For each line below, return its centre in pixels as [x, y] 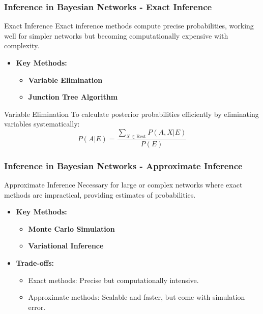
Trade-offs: [35, 262]
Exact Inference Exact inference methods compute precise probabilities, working [129, 26]
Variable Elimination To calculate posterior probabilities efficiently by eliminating [131, 114]
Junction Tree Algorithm [73, 97]
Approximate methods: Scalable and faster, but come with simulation [137, 297]
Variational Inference [66, 246]
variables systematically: [42, 124]
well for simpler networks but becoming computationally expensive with [116, 35]
